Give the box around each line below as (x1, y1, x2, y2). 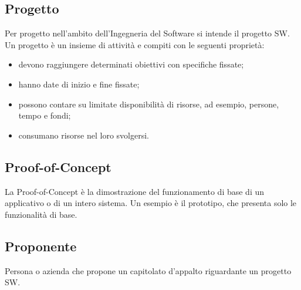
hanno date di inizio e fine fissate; (18, 77, 140, 90)
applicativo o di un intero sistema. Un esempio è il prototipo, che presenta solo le (5, 197, 297, 209)
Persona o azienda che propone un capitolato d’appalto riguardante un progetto (5, 264, 292, 276)
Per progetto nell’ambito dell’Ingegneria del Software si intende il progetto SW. (5, 27, 290, 39)
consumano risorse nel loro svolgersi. (18, 129, 149, 141)
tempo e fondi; (18, 109, 71, 122)
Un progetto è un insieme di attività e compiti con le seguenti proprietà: (5, 38, 265, 50)
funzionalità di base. (5, 208, 77, 220)
